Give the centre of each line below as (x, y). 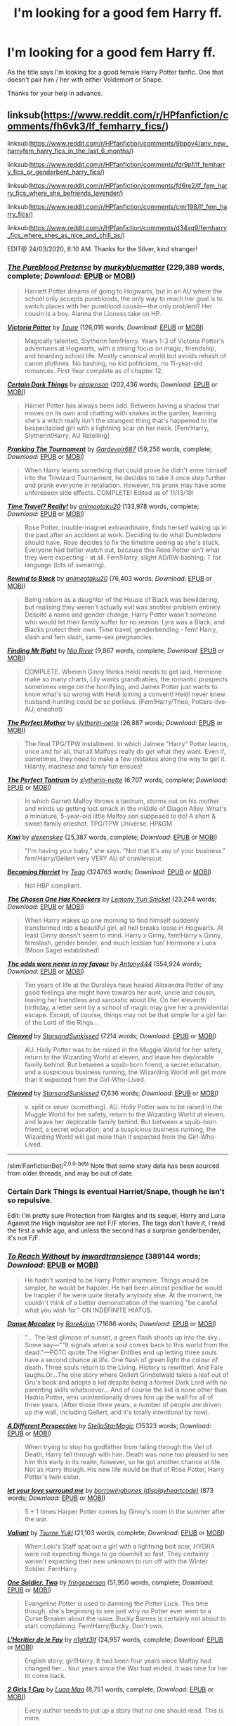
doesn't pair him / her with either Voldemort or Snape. (85, 80)
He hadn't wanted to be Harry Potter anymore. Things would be (116, 1280)
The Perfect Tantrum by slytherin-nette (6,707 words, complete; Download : (117, 780)
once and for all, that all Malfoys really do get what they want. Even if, (125, 752)
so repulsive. (30, 1200)
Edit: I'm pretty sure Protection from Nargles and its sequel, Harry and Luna (116, 1215)
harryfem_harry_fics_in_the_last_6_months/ (70, 151)
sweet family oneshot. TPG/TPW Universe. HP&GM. (99, 824)
